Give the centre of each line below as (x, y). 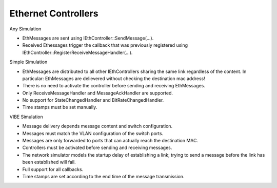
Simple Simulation (28, 62)
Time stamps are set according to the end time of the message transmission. (103, 176)
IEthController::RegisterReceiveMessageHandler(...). (77, 52)
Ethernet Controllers (54, 13)
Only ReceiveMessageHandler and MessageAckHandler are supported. (98, 93)
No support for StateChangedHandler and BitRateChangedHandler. (93, 100)
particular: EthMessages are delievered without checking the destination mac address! (114, 78)
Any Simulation (25, 29)
